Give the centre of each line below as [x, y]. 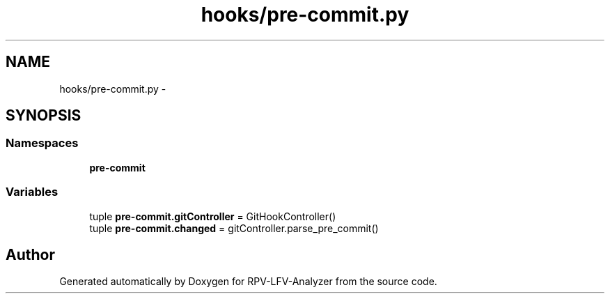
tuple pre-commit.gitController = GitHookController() [213, 216]
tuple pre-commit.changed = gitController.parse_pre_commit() [234, 228]
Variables [32, 192]
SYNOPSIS [44, 116]
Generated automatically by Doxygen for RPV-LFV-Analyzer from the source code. [248, 282]
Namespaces [42, 143]
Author [30, 254]
